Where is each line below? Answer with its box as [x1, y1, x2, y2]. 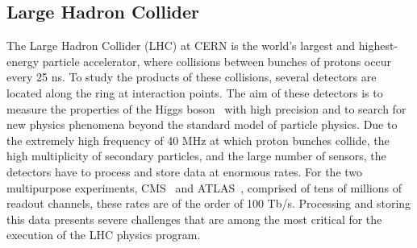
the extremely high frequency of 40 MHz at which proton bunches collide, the [6, 131, 390, 148]
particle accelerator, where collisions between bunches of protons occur [42, 52, 391, 69]
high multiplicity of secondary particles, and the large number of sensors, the [6, 147, 386, 164]
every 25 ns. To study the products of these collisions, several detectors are [6, 68, 377, 85]
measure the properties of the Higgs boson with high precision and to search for [6, 100, 407, 117]
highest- [358, 37, 398, 54]
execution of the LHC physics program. [6, 226, 201, 243]
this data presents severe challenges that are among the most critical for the [6, 210, 382, 227]
